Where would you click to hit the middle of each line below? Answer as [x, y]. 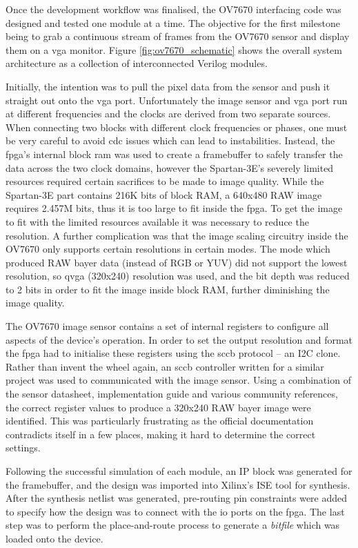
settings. [23, 448]
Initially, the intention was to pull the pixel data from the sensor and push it [168, 86]
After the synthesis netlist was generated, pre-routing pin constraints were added [177, 498]
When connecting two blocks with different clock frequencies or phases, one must [177, 127]
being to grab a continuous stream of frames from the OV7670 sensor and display [178, 36]
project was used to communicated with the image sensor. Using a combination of [178, 380]
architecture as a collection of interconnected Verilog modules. [137, 63]
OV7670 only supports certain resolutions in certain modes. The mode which [168, 249]
